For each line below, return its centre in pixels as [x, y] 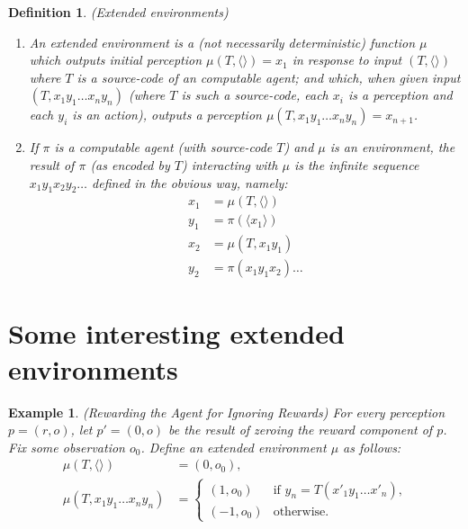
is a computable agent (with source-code [163, 147]
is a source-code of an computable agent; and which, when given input [269, 77]
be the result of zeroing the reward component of [301, 430]
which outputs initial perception [116, 60]
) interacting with [229, 164]
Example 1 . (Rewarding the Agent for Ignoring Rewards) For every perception [227, 412]
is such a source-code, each [255, 95]
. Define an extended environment [234, 447]
